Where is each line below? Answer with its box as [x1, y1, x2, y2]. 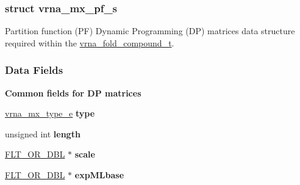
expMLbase [74, 169, 124, 181]
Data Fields [5, 62, 63, 78]
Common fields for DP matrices [5, 86, 141, 99]
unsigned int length [5, 127, 80, 140]
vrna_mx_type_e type [5, 107, 95, 120]
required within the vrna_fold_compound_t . [5, 36, 174, 49]
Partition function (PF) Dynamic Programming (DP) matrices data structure [5, 24, 295, 37]
